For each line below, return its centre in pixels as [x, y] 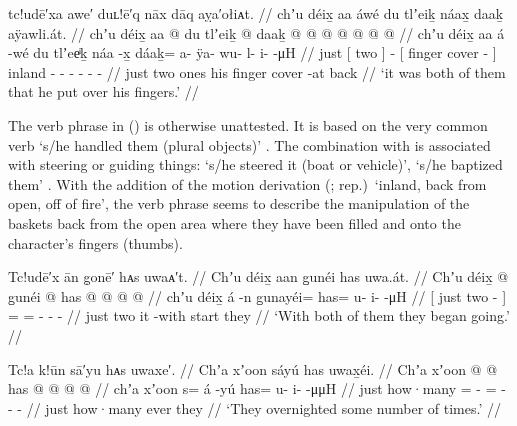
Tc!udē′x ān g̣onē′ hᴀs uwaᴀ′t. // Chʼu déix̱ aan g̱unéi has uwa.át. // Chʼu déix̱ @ [258, 276]
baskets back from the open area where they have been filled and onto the [234, 222]
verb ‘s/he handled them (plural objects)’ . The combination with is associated [249, 144]
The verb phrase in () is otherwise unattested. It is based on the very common [248, 124]
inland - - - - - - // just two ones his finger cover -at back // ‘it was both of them [257, 71]
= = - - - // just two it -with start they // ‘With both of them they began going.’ [259, 315]
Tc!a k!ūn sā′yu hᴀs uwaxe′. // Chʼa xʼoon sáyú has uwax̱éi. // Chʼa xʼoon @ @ [253, 368]
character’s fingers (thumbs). [95, 242]
